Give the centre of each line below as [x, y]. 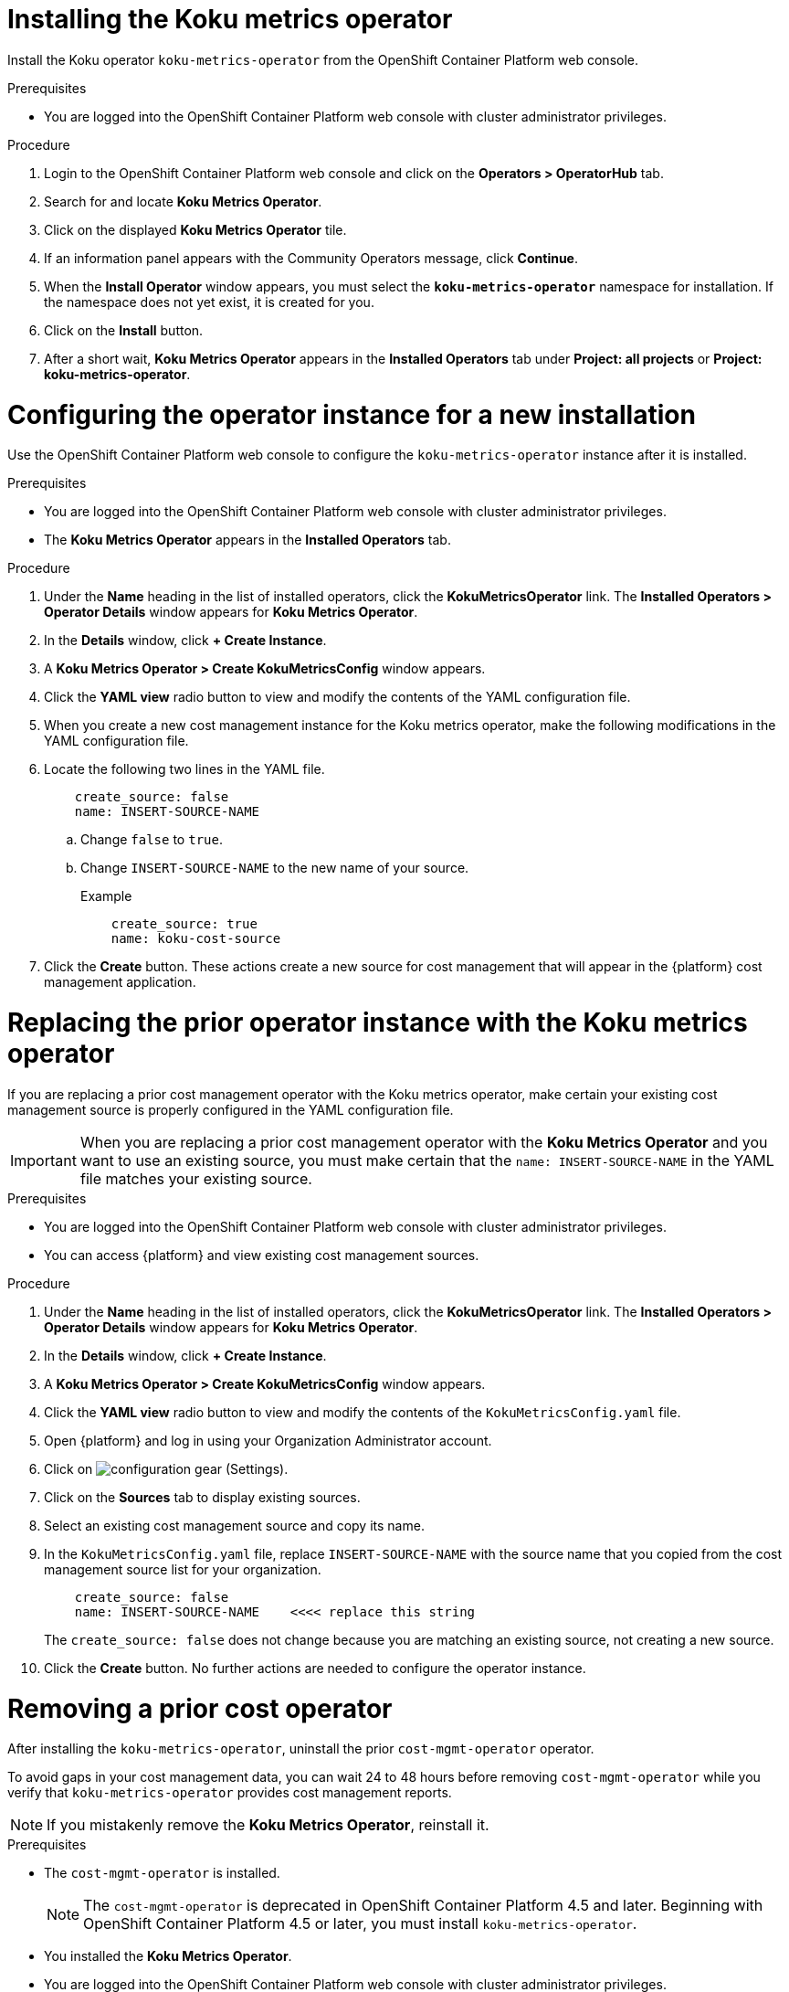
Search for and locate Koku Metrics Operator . [183, 201]
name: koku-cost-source [196, 939]
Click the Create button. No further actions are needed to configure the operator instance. [315, 1668]
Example [106, 896]
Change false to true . [152, 840]
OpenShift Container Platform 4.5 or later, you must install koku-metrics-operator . [360, 1924]
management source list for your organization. [183, 1569]
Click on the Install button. [124, 330]
